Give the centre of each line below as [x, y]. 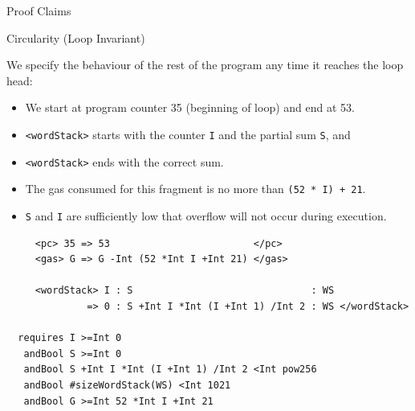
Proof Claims [39, 10]
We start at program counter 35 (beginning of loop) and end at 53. [190, 107]
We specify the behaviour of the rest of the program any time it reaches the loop [205, 65]
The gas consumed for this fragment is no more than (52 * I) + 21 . [195, 189]
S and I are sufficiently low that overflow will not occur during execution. [206, 215]
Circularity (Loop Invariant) [76, 37]
